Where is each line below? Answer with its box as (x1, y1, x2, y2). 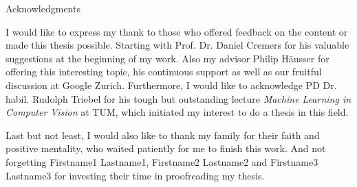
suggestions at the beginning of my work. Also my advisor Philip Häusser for (6, 51, 329, 65)
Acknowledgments (6, 1, 80, 15)
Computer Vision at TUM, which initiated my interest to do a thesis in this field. (6, 105, 349, 119)
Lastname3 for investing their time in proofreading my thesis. (6, 168, 265, 182)
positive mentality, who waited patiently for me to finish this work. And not (6, 141, 326, 155)
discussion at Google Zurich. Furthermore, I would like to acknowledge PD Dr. (6, 77, 337, 92)
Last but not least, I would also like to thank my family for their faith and (6, 127, 320, 142)
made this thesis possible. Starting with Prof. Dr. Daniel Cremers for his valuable (6, 38, 349, 52)
